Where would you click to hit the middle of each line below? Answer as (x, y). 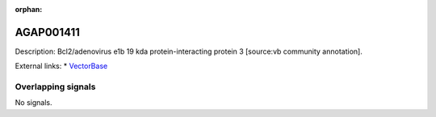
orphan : (29, 9)
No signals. (34, 103)
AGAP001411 (48, 32)
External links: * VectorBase (61, 66)
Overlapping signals (55, 87)
